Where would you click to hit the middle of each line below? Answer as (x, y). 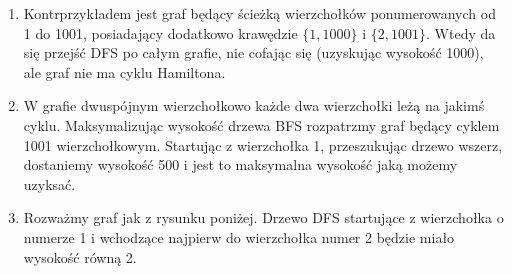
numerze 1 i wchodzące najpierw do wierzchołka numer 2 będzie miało (239, 236)
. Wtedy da (461, 32)
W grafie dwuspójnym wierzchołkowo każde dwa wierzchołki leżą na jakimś (254, 105)
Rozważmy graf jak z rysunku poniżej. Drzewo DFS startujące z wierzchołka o (263, 217)
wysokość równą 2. (80, 256)
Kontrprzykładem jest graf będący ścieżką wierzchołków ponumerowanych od (259, 13)
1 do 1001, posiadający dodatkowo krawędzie (160, 32)
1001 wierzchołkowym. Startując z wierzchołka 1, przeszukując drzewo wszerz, (263, 144)
